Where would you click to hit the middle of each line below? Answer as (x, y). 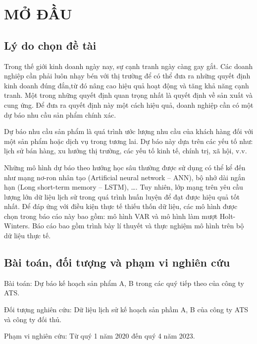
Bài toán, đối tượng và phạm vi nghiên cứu (117, 262)
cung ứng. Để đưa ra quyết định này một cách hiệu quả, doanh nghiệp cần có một (129, 104)
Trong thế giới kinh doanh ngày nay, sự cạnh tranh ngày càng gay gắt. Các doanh (128, 66)
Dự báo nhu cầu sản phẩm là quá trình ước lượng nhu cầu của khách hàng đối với (129, 131)
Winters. (17, 226)
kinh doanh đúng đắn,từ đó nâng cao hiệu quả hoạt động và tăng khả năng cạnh (127, 85)
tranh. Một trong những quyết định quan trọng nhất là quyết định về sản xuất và (128, 95)
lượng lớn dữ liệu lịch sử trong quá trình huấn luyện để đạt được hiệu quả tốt (122, 196)
